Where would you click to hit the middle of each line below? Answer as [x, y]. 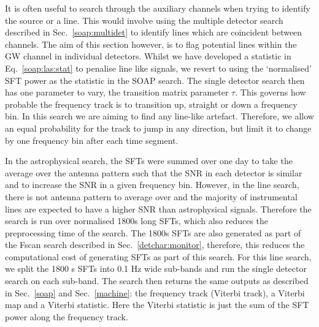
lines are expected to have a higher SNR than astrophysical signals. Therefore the [158, 209]
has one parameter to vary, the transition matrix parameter [117, 92]
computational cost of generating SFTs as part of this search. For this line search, [158, 256]
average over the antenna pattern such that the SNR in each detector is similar [154, 172]
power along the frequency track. [67, 316]
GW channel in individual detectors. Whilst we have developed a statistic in [148, 56]
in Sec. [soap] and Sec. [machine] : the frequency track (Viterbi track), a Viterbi [155, 292]
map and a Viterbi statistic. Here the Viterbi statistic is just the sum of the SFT [157, 305]
